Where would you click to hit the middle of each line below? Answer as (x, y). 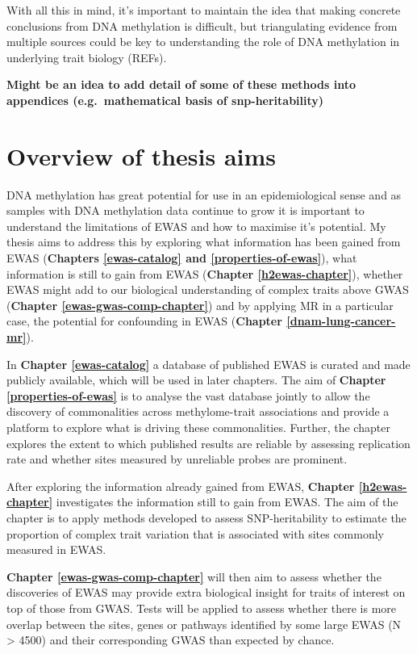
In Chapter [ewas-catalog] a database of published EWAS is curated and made (208, 364)
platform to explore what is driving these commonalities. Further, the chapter (198, 427)
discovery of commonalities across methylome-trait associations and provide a (198, 411)
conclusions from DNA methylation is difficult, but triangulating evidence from (202, 25)
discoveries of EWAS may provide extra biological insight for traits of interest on (206, 592)
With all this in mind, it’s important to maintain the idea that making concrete (204, 10)
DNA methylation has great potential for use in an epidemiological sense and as (204, 194)
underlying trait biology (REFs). (87, 57)
